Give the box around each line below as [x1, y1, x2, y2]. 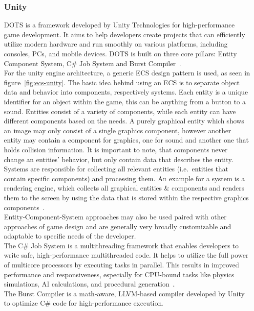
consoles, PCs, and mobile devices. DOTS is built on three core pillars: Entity [4, 48, 237, 58]
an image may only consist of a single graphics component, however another [4, 125, 231, 135]
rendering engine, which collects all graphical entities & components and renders [4, 183, 245, 193]
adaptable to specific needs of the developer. [4, 231, 136, 241]
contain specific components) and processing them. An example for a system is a [4, 173, 245, 183]
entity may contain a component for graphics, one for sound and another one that [4, 135, 249, 145]
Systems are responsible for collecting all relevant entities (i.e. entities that [4, 164, 229, 174]
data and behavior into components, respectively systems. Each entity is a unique [4, 87, 248, 97]
